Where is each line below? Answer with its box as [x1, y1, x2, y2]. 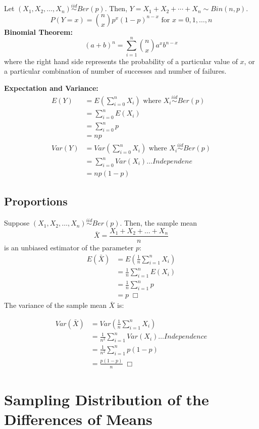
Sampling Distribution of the [4, 389, 209, 409]
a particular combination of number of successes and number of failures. [4, 66, 227, 76]
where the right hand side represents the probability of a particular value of [4, 56, 238, 66]
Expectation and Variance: [4, 82, 98, 93]
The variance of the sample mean [4, 300, 107, 310]
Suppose [4, 218, 30, 228]
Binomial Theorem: [4, 26, 73, 37]
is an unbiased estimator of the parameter [4, 242, 134, 252]
